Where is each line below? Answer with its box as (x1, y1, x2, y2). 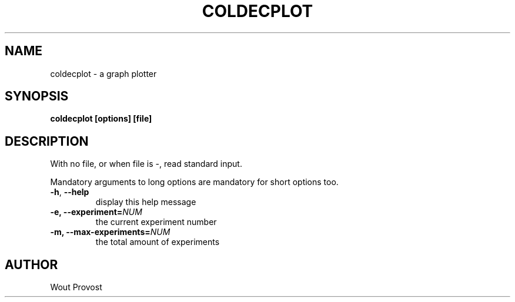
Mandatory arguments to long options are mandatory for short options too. (50, 177, 339, 187)
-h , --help (50, 187, 89, 197)
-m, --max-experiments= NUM (50, 227, 170, 237)
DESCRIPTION (5, 133, 89, 149)
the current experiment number (95, 217, 217, 227)
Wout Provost (50, 282, 102, 293)
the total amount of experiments (95, 237, 220, 247)
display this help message (95, 197, 196, 207)
